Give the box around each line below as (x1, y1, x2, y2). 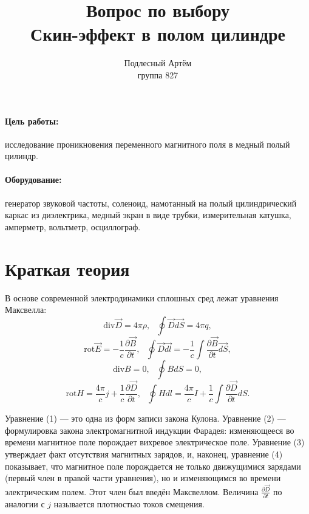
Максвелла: (5, 303, 47, 316)
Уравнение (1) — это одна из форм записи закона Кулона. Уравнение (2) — (5, 412, 286, 425)
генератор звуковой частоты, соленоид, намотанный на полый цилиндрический (5, 196, 297, 209)
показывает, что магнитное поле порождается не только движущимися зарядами (5, 459, 301, 472)
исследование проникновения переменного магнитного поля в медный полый (5, 137, 290, 150)
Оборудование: (5, 173, 62, 186)
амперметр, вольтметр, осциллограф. (5, 220, 141, 233)
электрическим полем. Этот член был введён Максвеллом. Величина (5, 485, 259, 498)
